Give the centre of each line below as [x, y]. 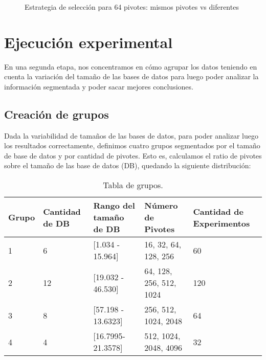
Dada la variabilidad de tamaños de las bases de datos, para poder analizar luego [131, 135]
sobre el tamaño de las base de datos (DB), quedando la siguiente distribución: [128, 165]
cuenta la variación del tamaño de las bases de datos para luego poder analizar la [131, 76]
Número [161, 206]
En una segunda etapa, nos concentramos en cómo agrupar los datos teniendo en [131, 66]
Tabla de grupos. [133, 185]
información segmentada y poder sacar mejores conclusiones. [99, 86]
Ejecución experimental [88, 42]
